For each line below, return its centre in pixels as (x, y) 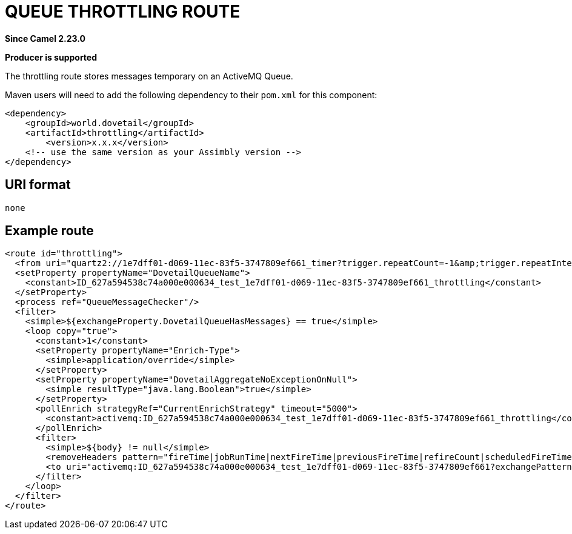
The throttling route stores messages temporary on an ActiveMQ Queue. (149, 76)
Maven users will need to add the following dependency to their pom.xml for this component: (191, 95)
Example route (49, 231)
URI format (38, 185)
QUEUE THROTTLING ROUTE (123, 12)
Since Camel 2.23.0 (45, 38)
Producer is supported (51, 57)
